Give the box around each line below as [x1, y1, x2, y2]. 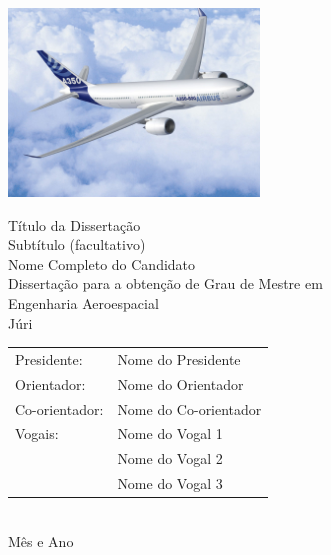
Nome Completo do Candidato [8, 253, 196, 274]
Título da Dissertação [8, 214, 141, 235]
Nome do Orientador [117, 373, 244, 394]
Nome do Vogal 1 [117, 423, 223, 444]
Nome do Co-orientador [117, 398, 262, 419]
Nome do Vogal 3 [117, 473, 223, 494]
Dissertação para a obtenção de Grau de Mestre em [8, 273, 323, 294]
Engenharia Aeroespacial [8, 292, 159, 313]
